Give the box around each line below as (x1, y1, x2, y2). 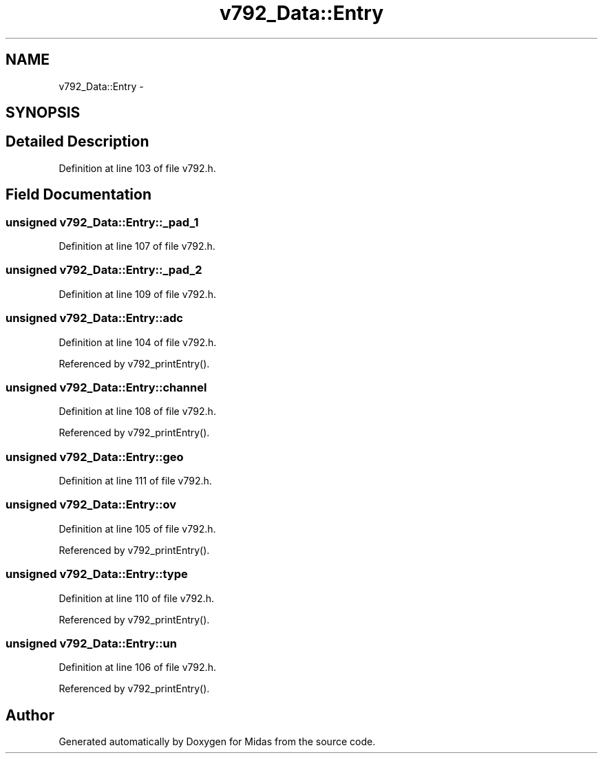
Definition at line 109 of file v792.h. (59, 288, 216, 300)
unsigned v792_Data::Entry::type (6, 567, 188, 581)
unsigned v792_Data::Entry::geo (6, 449, 184, 464)
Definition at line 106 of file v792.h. (59, 661, 216, 674)
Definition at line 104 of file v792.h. (59, 336, 217, 348)
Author (6, 706, 54, 724)
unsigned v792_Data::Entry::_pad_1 (6, 215, 199, 229)
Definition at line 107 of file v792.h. (59, 240, 215, 253)
